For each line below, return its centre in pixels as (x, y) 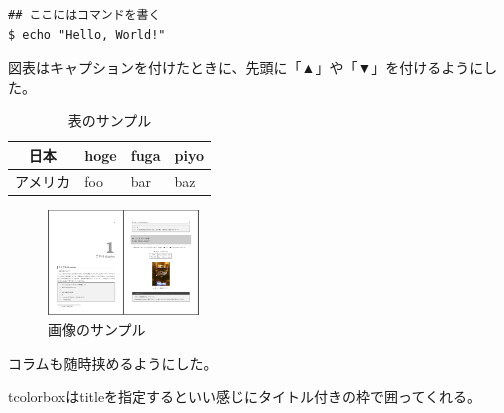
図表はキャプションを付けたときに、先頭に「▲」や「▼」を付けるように (246, 67)
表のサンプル (109, 120)
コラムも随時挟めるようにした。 (113, 362)
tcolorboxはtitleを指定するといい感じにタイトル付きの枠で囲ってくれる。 (244, 396)
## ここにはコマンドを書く (84, 15)
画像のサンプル (97, 328)
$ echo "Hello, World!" (87, 34)
